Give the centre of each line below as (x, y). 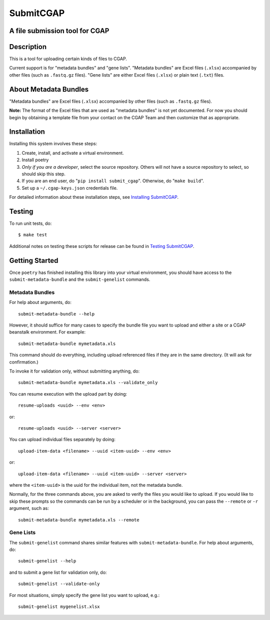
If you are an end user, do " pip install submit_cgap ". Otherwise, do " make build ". (113, 181)
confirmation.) (24, 362)
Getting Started (34, 260)
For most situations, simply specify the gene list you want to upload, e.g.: (84, 595)
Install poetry (35, 160)
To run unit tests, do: (30, 223)
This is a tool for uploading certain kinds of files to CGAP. (68, 59)
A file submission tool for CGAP (59, 31)
